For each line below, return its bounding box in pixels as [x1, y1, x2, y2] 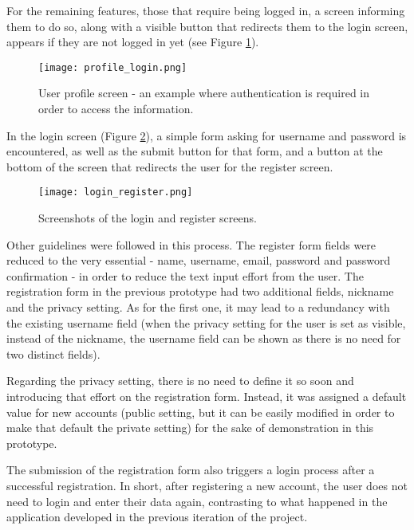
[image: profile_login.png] [38, 61, 187, 73]
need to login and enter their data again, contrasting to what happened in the [6, 493, 388, 509]
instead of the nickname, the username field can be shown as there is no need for [6, 330, 401, 347]
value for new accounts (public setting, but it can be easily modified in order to [6, 403, 395, 420]
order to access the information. [38, 100, 194, 117]
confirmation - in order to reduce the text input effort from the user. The [6, 267, 364, 284]
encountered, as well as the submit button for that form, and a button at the [6, 143, 383, 159]
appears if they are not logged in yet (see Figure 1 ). [6, 33, 259, 50]
